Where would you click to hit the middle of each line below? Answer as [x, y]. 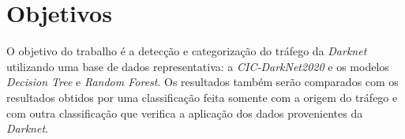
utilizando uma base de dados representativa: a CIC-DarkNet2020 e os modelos [198, 66]
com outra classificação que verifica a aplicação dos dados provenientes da [185, 113]
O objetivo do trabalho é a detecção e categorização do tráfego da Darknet [187, 51]
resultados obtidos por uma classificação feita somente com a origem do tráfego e [202, 97]
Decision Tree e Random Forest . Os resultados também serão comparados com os [202, 82]
